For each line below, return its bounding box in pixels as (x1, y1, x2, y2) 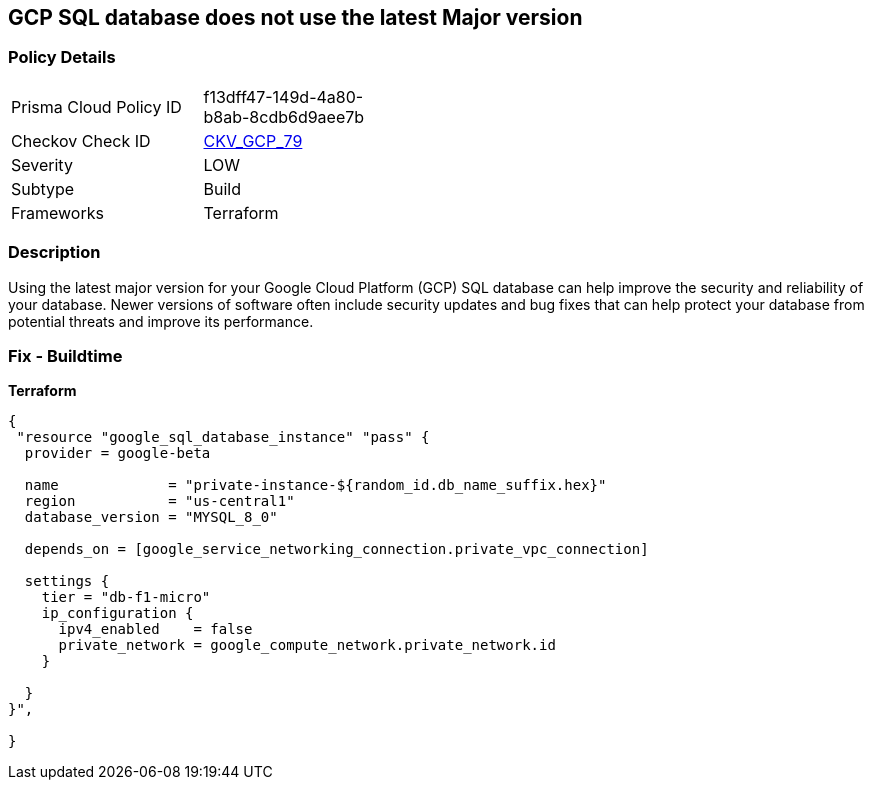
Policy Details (8, 47, 116, 68)
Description (8, 242, 101, 263)
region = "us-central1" (24, 493, 295, 510)
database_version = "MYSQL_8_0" (24, 509, 278, 526)
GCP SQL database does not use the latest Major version (8, 5, 583, 30)
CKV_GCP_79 (203, 130, 303, 151)
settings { (24, 573, 110, 590)
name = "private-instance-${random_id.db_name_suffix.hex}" (24, 477, 607, 494)
